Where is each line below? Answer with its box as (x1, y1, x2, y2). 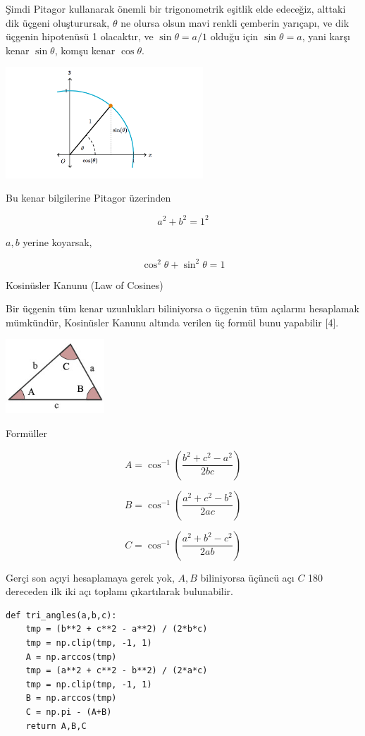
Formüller (6, 426, 48, 441)
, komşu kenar (54, 42, 116, 57)
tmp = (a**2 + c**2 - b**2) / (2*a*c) (25, 666, 208, 676)
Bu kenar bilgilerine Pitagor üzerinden (6, 190, 171, 205)
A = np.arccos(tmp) (25, 651, 117, 662)
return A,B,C (25, 720, 87, 731)
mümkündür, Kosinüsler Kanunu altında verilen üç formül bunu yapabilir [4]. (6, 314, 339, 329)
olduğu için (210, 29, 259, 44)
